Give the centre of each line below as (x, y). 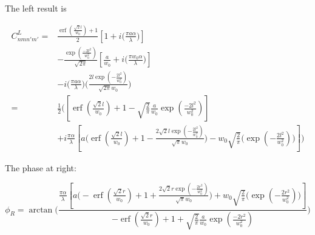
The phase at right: (41, 168)
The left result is (36, 8)
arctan (41, 210)
